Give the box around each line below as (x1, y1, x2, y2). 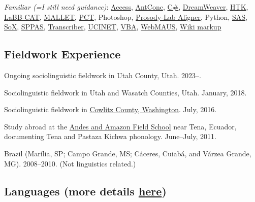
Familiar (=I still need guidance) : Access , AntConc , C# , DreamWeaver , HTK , (4, 2, 248, 12)
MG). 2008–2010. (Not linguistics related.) (4, 158, 136, 169)
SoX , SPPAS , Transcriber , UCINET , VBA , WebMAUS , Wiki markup (4, 21, 221, 32)
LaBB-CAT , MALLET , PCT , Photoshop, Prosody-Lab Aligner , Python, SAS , (4, 11, 247, 22)
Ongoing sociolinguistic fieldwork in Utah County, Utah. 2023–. (4, 70, 201, 80)
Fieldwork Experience (4, 46, 121, 62)
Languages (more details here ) (4, 183, 167, 198)
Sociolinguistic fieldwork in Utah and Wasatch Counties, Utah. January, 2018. (4, 87, 247, 97)
